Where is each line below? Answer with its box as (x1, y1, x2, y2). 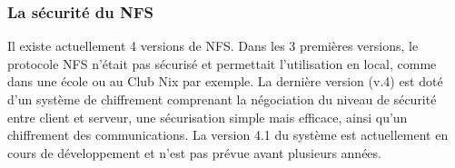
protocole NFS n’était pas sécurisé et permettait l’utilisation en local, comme (7, 54, 437, 73)
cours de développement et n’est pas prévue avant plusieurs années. (7, 143, 381, 162)
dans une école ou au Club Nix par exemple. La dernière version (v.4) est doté (7, 72, 443, 91)
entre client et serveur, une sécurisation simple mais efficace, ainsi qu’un (7, 107, 408, 126)
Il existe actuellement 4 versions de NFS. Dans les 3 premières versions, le (7, 36, 419, 55)
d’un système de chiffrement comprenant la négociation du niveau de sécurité (7, 90, 437, 108)
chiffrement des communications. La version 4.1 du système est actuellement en (7, 125, 449, 144)
